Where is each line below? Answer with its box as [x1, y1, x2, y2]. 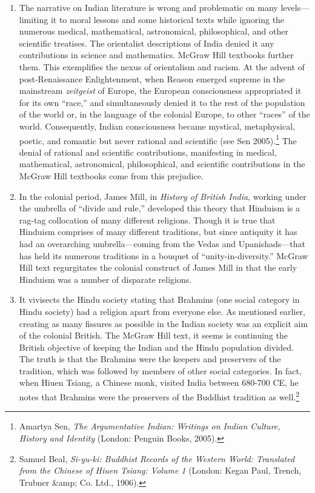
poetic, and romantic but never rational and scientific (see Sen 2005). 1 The [19, 132, 297, 147]
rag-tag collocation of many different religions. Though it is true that [19, 213, 276, 226]
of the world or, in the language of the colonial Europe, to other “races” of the [19, 108, 310, 121]
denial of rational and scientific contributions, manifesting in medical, [19, 145, 277, 158]
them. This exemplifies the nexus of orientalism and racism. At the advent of [19, 60, 305, 73]
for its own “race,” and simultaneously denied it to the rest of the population [19, 96, 305, 108]
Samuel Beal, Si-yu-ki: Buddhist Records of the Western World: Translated [19, 452, 295, 465]
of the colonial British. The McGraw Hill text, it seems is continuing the [19, 329, 288, 342]
